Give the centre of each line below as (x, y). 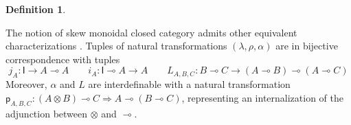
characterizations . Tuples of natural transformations (116, 46)
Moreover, (26, 84)
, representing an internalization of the (262, 97)
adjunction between (47, 113)
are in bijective (307, 46)
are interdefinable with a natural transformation (189, 84)
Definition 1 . (36, 9)
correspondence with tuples (63, 59)
